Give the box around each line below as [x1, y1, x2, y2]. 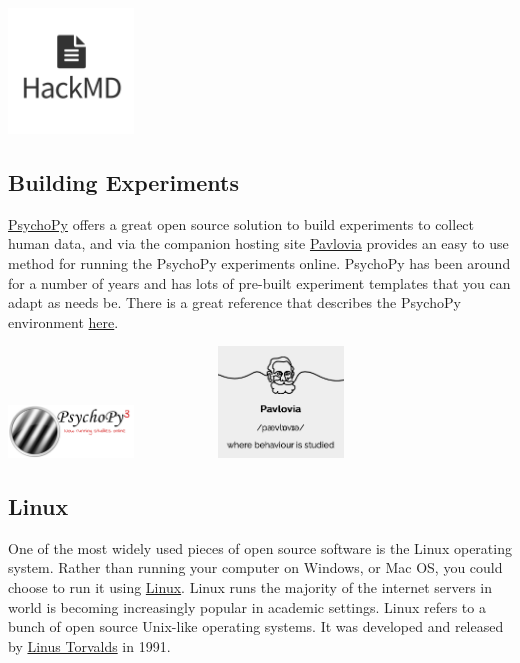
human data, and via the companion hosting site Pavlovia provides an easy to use [8, 233, 509, 254]
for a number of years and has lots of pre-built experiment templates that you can [8, 272, 511, 293]
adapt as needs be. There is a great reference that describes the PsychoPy [8, 292, 461, 313]
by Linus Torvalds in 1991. [8, 635, 171, 656]
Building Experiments [8, 166, 239, 197]
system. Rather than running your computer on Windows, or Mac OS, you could [8, 557, 503, 578]
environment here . [8, 311, 119, 332]
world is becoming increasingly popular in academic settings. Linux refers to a [8, 596, 486, 617]
